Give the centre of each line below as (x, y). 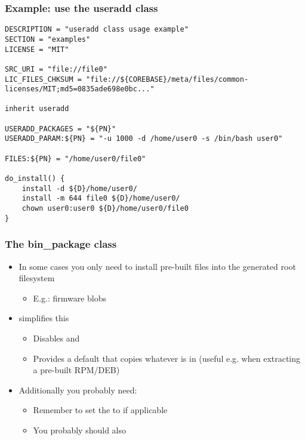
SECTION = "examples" (48, 39)
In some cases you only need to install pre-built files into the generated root (157, 266)
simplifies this (44, 318)
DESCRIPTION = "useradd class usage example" (97, 30)
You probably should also (79, 430)
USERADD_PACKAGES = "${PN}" (61, 129)
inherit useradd (37, 109)
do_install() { (35, 179)
